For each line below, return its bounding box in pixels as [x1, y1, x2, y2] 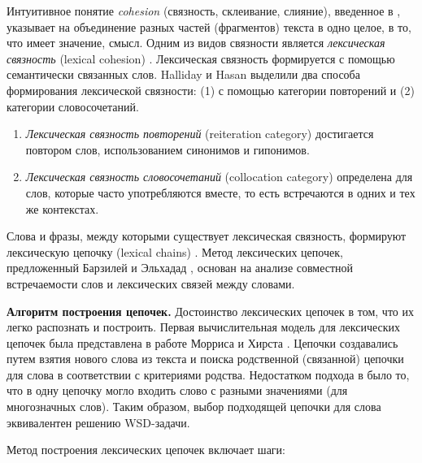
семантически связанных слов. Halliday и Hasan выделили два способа [7, 66, 360, 83]
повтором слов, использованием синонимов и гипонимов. [25, 141, 310, 158]
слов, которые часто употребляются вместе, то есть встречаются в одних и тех [25, 184, 415, 201]
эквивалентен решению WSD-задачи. [7, 413, 190, 431]
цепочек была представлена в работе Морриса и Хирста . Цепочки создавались [7, 334, 398, 351]
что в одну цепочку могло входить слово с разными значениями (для [7, 382, 348, 399]
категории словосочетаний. [7, 97, 139, 115]
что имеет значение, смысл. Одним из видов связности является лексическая [7, 34, 385, 51]
